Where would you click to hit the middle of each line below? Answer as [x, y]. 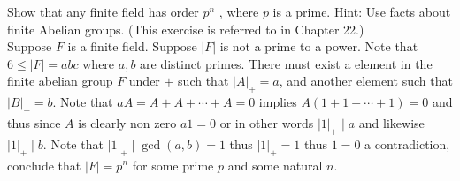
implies [278, 102]
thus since [34, 122]
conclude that [44, 165]
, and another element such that [366, 81]
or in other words [267, 122]
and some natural [275, 165]
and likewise [391, 122]
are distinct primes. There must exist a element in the [286, 63]
